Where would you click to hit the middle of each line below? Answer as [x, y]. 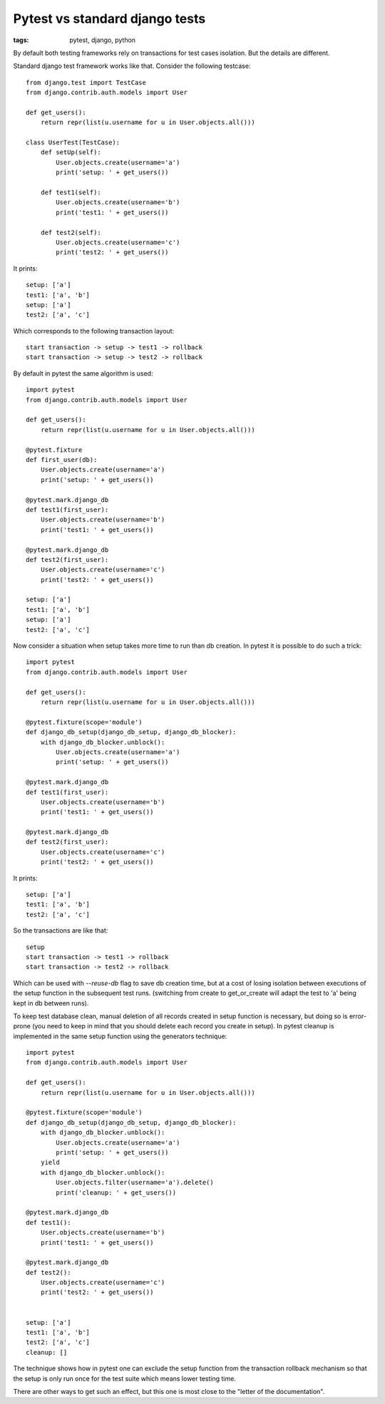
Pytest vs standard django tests [109, 19]
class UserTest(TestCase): [73, 142]
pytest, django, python [102, 40]
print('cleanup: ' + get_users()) [116, 1192]
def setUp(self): [71, 152]
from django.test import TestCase [86, 82]
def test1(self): [71, 192]
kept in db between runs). [51, 1003]
